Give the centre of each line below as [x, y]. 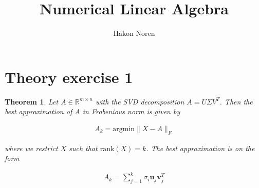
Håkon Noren [134, 33]
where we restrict [31, 148]
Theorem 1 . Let [32, 101]
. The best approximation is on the [200, 148]
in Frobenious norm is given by [131, 111]
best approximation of [39, 111]
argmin [124, 129]
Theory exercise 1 [69, 77]
